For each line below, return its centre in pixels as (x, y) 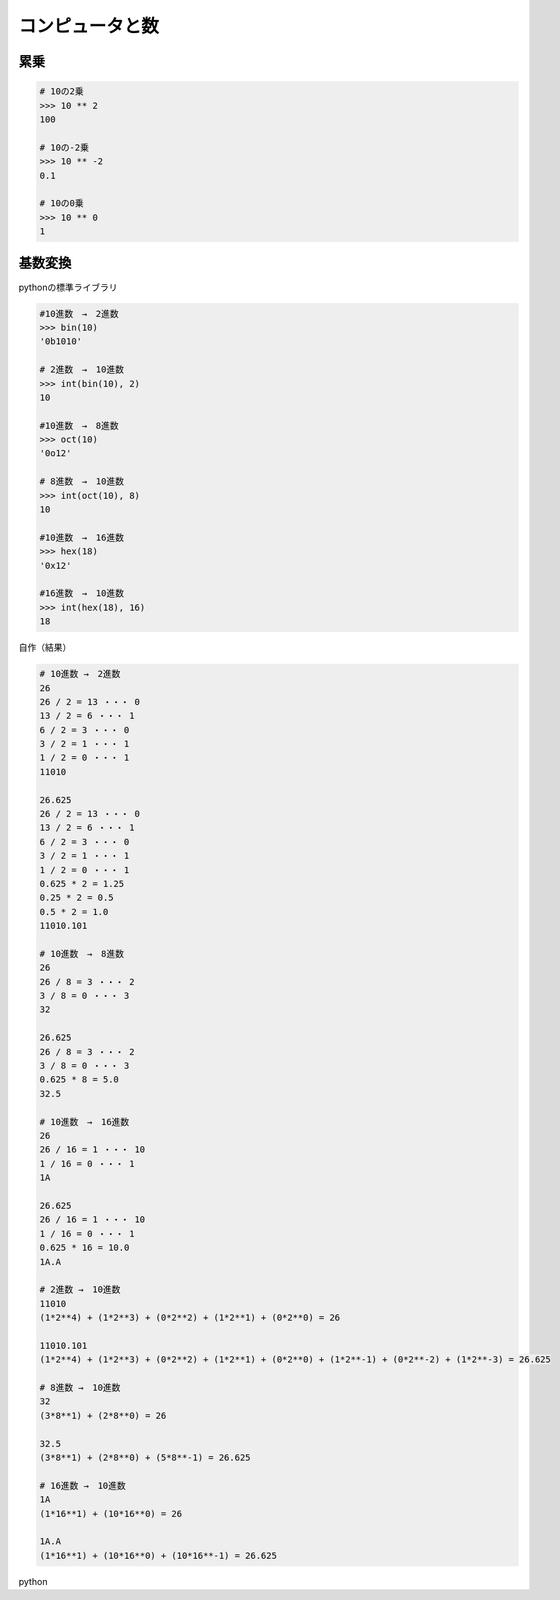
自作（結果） (45, 647)
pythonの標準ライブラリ (68, 287)
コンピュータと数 (89, 26)
